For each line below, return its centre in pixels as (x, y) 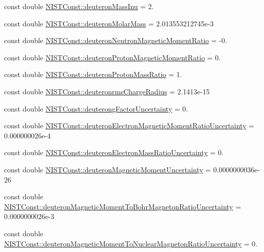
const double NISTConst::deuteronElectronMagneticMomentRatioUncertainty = (129, 125)
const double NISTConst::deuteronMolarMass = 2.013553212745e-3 (109, 23)
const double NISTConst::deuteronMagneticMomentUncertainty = (108, 169)
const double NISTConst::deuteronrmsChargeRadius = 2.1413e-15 (107, 91)
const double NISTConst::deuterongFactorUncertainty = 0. (96, 108)
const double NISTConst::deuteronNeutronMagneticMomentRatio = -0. (116, 40)
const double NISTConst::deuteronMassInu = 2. (79, 6)
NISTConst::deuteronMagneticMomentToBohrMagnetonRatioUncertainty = (123, 206)
